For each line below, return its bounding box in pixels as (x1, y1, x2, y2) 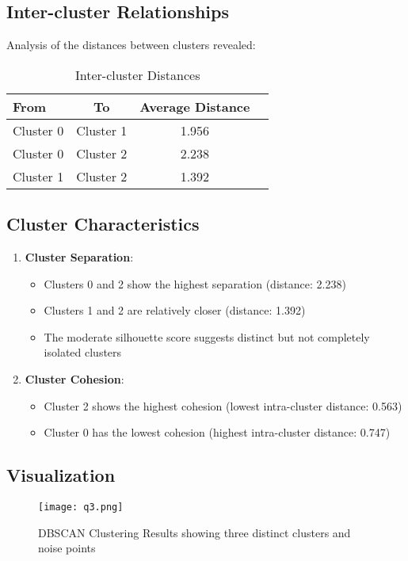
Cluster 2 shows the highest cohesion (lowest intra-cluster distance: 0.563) (44, 397, 402, 414)
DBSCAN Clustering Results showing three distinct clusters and (38, 524, 351, 540)
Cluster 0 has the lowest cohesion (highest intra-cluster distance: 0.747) (44, 424, 391, 441)
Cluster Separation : (25, 249, 134, 265)
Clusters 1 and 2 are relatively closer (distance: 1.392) (44, 302, 306, 319)
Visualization (6, 463, 116, 487)
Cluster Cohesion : (25, 370, 124, 387)
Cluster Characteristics (6, 212, 200, 236)
